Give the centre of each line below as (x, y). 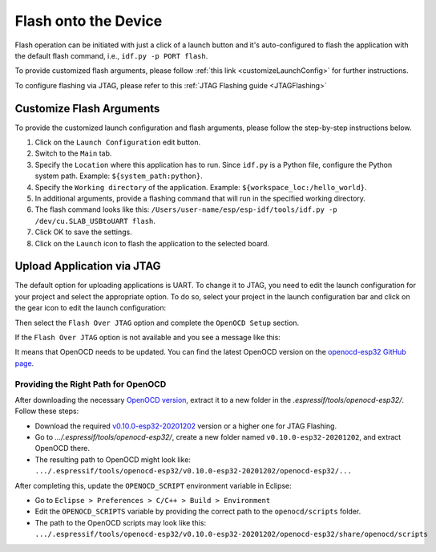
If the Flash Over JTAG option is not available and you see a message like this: (147, 337)
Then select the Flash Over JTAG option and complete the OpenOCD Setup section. (157, 323)
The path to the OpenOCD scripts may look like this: (121, 522)
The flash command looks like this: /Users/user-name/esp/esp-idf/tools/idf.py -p (186, 209)
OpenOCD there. (62, 448)
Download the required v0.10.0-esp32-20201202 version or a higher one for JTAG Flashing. (186, 426)
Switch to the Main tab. (73, 153)
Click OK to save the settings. (83, 232)
